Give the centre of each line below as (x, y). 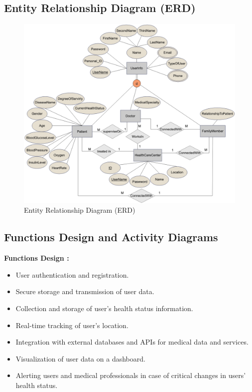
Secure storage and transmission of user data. (85, 291)
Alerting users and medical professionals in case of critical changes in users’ (131, 375)
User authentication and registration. (72, 274)
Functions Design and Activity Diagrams (111, 237)
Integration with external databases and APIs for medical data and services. (132, 342)
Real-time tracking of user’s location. (72, 325)
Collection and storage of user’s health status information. (104, 308)
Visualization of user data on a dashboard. (80, 358)
